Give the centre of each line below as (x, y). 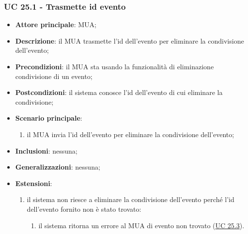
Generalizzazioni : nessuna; (58, 167)
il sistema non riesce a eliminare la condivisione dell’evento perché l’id (131, 199)
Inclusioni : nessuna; (46, 150)
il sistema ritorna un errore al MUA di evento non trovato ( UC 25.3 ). (141, 225)
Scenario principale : (49, 118)
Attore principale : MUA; (56, 24)
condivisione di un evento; (54, 76)
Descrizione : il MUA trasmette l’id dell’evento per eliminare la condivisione (130, 40)
